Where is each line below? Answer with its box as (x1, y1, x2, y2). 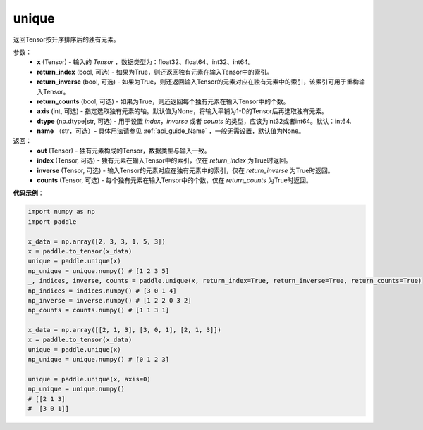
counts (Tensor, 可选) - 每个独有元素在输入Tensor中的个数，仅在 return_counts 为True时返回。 (37, 176, 313, 184)
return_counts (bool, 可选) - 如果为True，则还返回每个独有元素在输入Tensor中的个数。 (37, 97, 290, 106)
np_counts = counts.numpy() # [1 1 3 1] (27, 306, 169, 315)
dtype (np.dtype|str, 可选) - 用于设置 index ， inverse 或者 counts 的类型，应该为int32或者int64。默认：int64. (37, 117, 352, 125)
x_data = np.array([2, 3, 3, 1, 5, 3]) (27, 237, 166, 246)
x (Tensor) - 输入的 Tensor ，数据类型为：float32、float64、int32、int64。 (37, 58, 255, 66)
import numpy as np (27, 208, 95, 216)
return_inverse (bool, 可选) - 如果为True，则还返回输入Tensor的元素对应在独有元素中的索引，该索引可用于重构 (37, 77, 360, 86)
